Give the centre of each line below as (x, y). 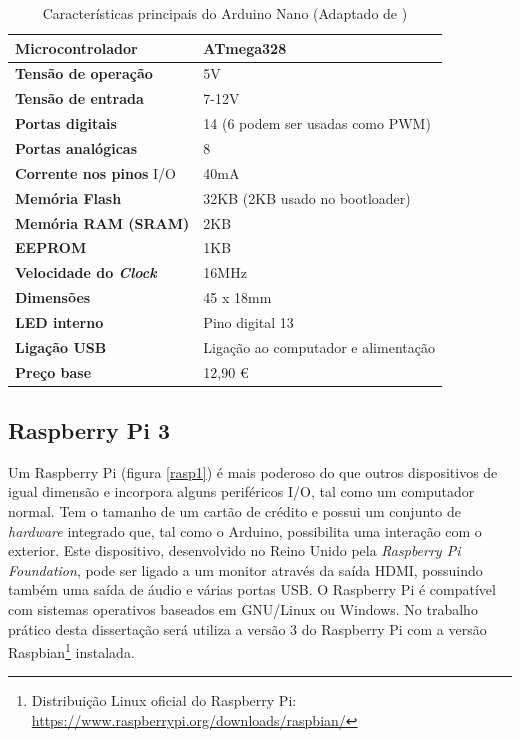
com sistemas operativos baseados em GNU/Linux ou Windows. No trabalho (243, 609)
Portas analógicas (76, 147)
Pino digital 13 (248, 321)
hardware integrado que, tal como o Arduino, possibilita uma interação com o (245, 530)
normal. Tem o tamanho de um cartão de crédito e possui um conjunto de (234, 511)
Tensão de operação (84, 73)
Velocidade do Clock (86, 272)
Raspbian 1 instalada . (71, 650)
